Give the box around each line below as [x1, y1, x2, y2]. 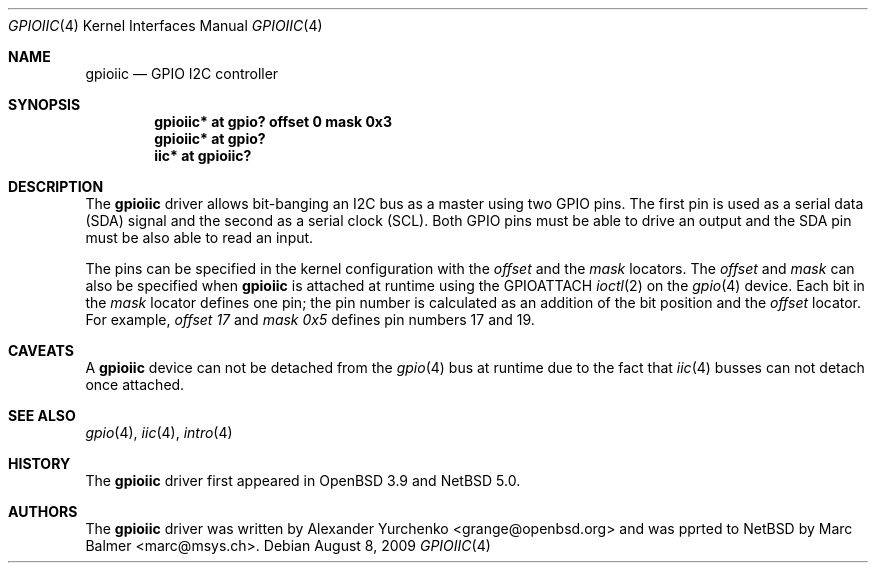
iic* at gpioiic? [154, 147, 252, 164]
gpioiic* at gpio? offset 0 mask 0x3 [154, 113, 393, 130]
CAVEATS [8, 342, 74, 359]
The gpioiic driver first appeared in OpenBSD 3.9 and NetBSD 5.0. [85, 472, 521, 489]
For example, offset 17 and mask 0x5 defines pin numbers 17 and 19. [85, 311, 535, 328]
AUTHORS [8, 503, 78, 520]
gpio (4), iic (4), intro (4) [85, 424, 233, 441]
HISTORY [8, 455, 71, 472]
